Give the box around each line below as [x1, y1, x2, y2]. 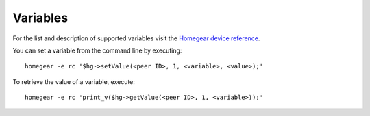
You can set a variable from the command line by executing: [12, 46, 182, 55]
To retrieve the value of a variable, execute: [12, 77, 135, 85]
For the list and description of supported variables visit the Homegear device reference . [12, 34, 260, 42]
